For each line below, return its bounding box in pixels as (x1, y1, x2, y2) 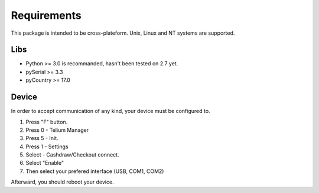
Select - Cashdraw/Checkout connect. (25, 151, 119, 158)
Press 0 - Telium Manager (25, 127, 89, 134)
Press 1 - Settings (25, 143, 69, 150)
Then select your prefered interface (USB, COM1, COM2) (25, 168, 164, 175)
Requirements (11, 9, 82, 22)
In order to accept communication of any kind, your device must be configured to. (11, 108, 210, 115)
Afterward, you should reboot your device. (11, 178, 115, 185)
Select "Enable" (25, 159, 64, 167)
